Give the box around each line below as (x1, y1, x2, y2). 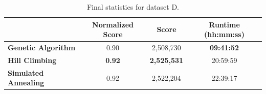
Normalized (92, 19, 134, 29)
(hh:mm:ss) (204, 29, 245, 40)
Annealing (8, 77, 45, 88)
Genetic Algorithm (8, 42, 76, 53)
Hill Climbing (8, 54, 57, 65)
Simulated (8, 67, 44, 78)
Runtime (209, 19, 240, 29)
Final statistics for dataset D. (86, 2, 179, 12)
